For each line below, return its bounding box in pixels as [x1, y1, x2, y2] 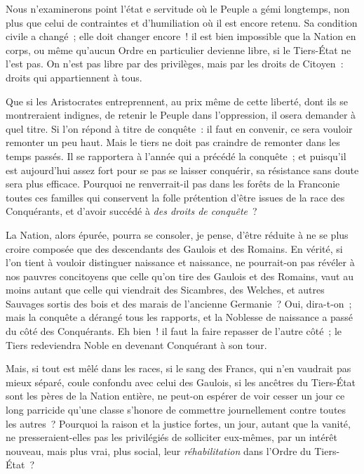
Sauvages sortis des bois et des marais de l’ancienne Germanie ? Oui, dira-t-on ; [6, 296, 352, 310]
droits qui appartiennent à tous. [6, 70, 142, 84]
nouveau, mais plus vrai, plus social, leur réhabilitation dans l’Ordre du [6, 443, 311, 458]
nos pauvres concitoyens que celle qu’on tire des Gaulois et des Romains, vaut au [6, 268, 353, 283]
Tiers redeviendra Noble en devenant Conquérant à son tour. [6, 337, 267, 352]
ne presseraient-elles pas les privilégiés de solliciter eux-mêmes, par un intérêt [6, 430, 337, 445]
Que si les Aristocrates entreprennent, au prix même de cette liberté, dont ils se [6, 93, 348, 108]
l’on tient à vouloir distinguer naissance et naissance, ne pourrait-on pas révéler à [6, 255, 355, 270]
